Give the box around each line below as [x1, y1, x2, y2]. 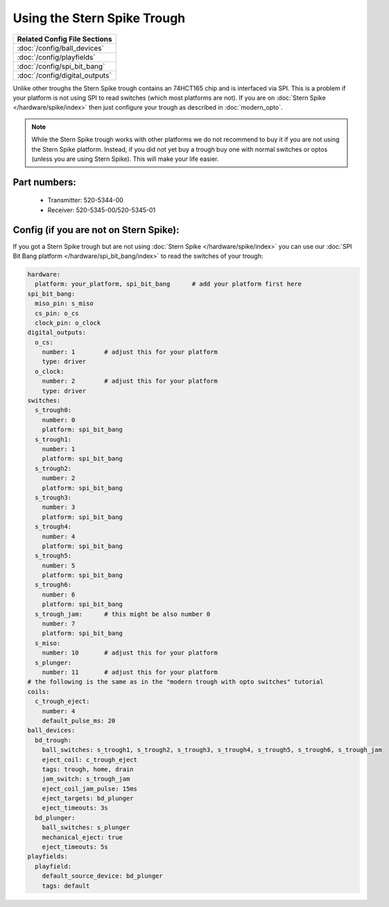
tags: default [42, 881, 90, 890]
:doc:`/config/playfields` [17, 52, 96, 62]
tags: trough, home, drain [42, 765, 135, 773]
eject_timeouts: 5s [42, 843, 109, 851]
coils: [27, 687, 50, 696]
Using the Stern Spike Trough [12, 10, 186, 26]
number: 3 [42, 503, 76, 511]
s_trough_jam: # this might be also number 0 [35, 610, 211, 618]
